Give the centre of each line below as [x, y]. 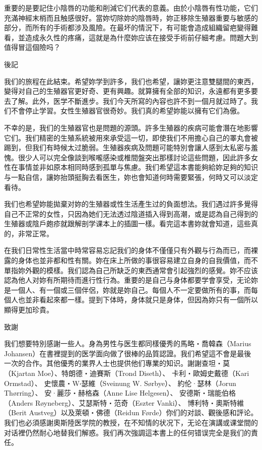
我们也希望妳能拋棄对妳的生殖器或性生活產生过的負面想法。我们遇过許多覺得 [131, 204]
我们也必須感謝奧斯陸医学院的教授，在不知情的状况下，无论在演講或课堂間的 [131, 422]
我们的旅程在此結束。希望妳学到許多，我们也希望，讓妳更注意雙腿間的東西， [131, 81]
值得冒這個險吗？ [32, 47]
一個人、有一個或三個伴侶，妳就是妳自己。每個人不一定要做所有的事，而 [131, 290]
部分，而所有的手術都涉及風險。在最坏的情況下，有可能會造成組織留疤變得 [127, 27]
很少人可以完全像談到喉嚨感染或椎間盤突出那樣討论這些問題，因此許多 [134, 157]
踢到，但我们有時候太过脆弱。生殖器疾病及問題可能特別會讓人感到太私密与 [127, 147]
